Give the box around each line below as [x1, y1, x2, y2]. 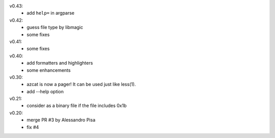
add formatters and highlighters [26, 60, 93, 66]
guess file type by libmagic [26, 24, 84, 31]
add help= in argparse [26, 10, 75, 16]
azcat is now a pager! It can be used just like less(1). [26, 81, 136, 88]
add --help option [26, 88, 64, 94]
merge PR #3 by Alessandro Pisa [26, 117, 96, 123]
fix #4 [26, 124, 39, 130]
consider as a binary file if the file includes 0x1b [26, 102, 127, 109]
